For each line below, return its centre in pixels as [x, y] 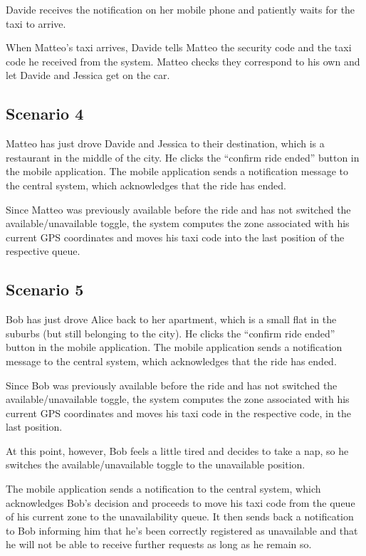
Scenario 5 [45, 289]
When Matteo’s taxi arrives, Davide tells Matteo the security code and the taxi [179, 47]
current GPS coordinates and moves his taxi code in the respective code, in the [178, 413]
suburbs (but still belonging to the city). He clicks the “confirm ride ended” [171, 333]
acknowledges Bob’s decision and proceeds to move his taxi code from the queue [181, 502]
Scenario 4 [45, 114]
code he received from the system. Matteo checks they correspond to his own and [183, 61]
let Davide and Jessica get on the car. [88, 75]
